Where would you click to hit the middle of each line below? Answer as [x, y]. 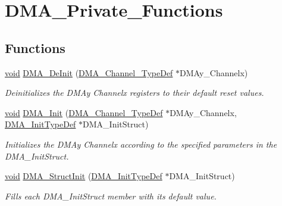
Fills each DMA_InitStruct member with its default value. [111, 196]
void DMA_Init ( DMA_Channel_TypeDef [84, 112]
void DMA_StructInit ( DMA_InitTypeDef [84, 176]
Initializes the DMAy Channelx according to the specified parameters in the [141, 144]
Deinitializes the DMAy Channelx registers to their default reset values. [134, 93]
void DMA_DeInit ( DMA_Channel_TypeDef [89, 72]
